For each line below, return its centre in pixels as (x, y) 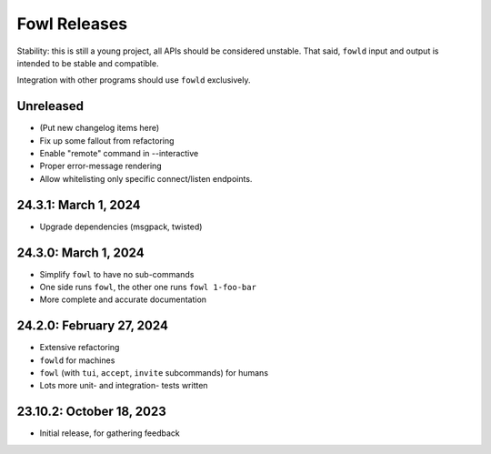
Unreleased (50, 106)
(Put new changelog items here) (100, 128)
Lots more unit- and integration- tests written (124, 386)
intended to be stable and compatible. (88, 63)
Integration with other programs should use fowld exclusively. (134, 80)
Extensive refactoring (80, 348)
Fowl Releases (72, 24)
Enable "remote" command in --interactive (119, 154)
